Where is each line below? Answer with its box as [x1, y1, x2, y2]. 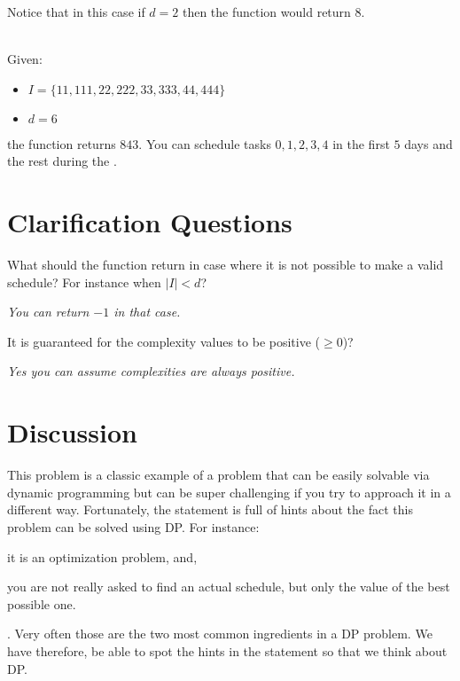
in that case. [113, 302, 181, 321]
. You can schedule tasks [138, 134, 271, 153]
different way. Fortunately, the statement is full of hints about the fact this [7, 500, 413, 519]
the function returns [7, 134, 116, 153]
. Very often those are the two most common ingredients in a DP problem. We [7, 624, 433, 643]
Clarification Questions [7, 204, 292, 240]
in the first [332, 134, 390, 153]
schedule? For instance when [7, 272, 161, 291]
